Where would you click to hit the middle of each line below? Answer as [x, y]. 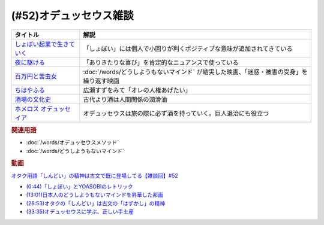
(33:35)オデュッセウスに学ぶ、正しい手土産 [80, 212]
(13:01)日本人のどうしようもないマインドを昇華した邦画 [95, 195]
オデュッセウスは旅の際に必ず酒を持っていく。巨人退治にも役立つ [176, 113]
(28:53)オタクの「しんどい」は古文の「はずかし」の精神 [95, 203]
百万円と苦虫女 [36, 76]
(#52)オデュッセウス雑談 [73, 16]
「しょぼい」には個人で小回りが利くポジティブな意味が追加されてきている [188, 48]
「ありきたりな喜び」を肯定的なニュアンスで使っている [161, 62]
